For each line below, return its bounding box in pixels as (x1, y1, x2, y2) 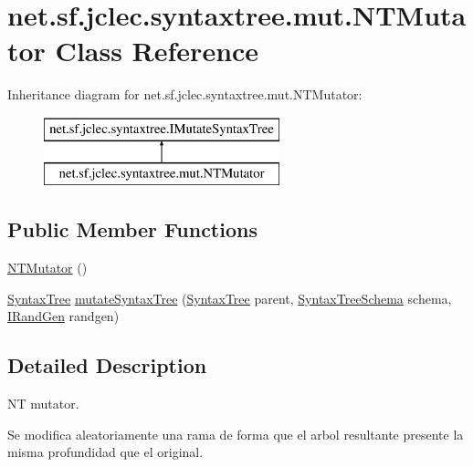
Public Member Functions (7, 215, 258, 244)
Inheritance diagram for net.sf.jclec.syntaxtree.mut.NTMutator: (7, 85, 363, 104)
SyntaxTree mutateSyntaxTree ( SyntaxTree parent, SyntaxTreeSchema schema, (7, 288, 452, 307)
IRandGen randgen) (7, 306, 120, 326)
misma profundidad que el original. (7, 442, 204, 462)
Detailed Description (7, 351, 207, 379)
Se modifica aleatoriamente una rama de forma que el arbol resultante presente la (7, 424, 464, 443)
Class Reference (55, 32, 259, 69)
